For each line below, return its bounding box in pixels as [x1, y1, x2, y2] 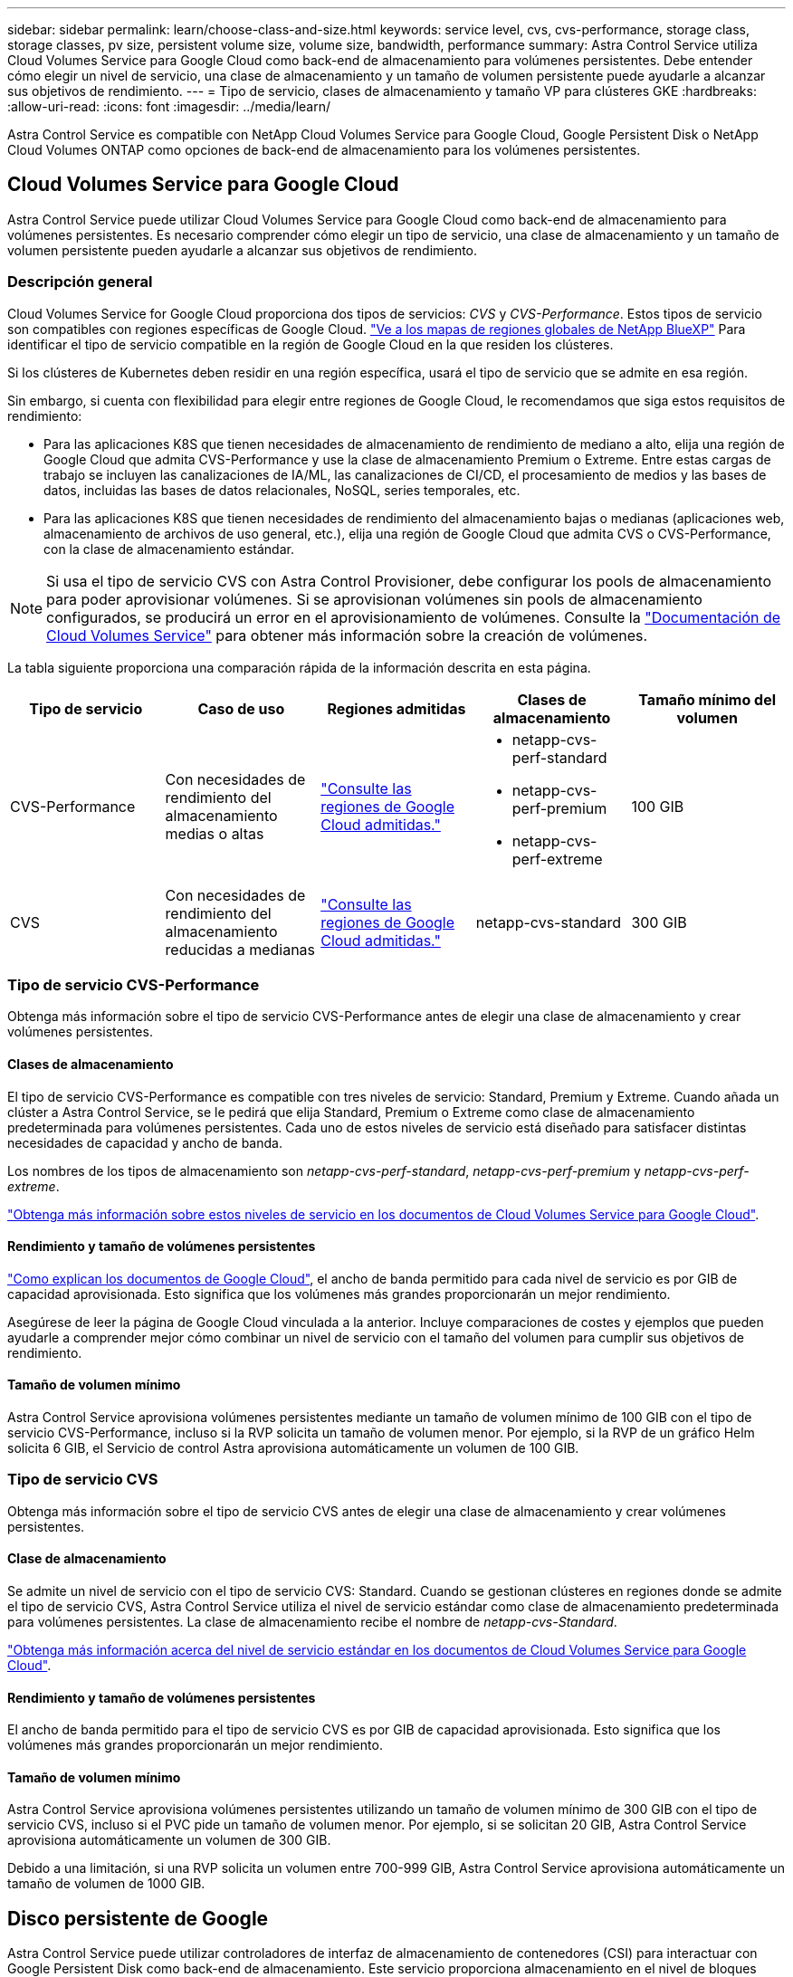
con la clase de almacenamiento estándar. [43, 540, 294, 557]
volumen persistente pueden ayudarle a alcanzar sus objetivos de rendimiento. [7, 242, 478, 258]
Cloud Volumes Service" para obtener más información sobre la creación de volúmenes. [46, 626, 648, 645]
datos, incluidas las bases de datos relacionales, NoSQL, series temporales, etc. [43, 482, 521, 498]
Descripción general [7, 272, 153, 291]
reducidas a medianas [165, 940, 316, 959]
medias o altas [165, 824, 264, 843]
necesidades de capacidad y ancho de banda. [7, 1134, 282, 1151]
